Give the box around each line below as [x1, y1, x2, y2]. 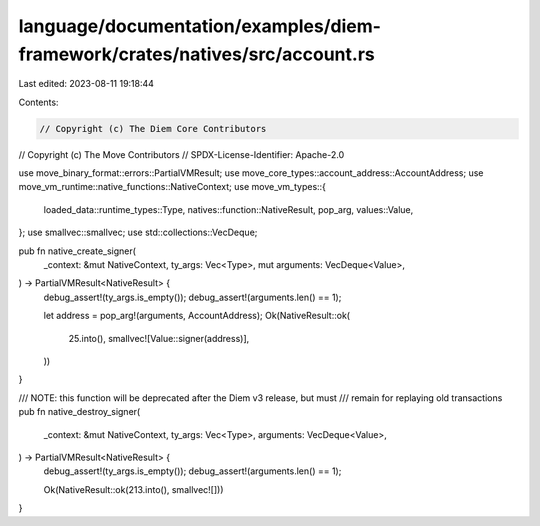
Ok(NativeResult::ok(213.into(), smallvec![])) [43, 483, 224, 495]
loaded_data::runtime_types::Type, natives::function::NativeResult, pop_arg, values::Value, [43, 203, 414, 215]
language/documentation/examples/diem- [18, 15, 382, 37]
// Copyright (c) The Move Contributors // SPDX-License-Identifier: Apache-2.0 [18, 148, 345, 160]
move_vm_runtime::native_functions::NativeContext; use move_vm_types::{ [18, 181, 327, 193]
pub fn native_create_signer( [18, 245, 137, 257]
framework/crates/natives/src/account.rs [18, 43, 375, 65]
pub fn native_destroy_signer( [18, 406, 141, 418]
